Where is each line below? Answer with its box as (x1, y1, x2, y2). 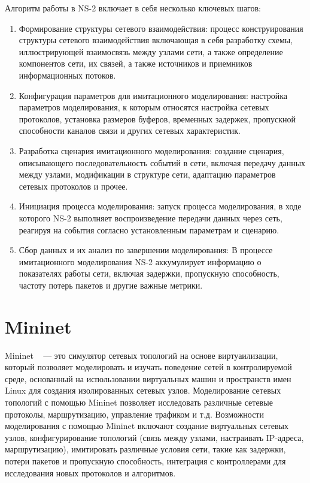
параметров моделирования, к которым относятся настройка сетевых (19, 101, 269, 113)
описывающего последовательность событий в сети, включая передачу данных (19, 156, 306, 169)
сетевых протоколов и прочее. (19, 179, 128, 192)
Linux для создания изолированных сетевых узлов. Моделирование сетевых (5, 384, 281, 397)
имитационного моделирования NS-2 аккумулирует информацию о (19, 255, 262, 268)
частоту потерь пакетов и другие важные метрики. (19, 278, 203, 291)
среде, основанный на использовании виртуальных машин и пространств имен (5, 372, 291, 385)
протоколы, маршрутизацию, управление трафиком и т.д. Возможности (5, 407, 264, 420)
